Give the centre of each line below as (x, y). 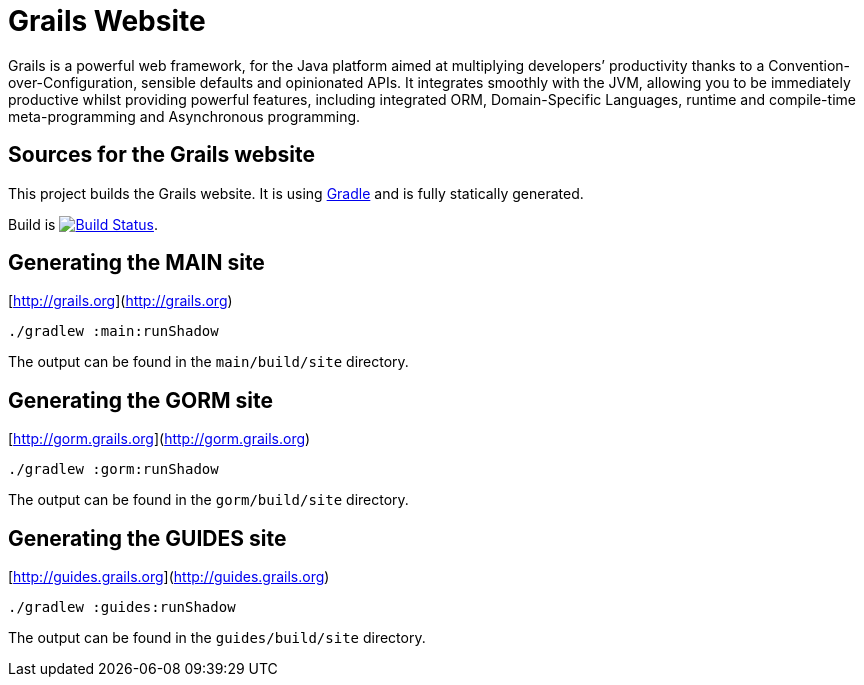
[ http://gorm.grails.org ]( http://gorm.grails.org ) (159, 439)
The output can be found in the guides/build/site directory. (217, 638)
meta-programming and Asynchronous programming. (184, 116)
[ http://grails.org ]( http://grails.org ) (120, 301)
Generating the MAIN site (136, 263)
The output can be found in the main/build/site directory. (208, 362)
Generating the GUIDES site (147, 538)
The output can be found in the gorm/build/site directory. (208, 500)
